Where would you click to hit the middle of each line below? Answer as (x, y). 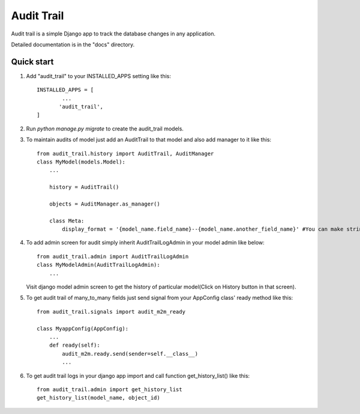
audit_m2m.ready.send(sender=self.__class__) (130, 354)
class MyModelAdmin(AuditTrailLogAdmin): (98, 265)
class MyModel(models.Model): (81, 162)
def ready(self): (74, 345)
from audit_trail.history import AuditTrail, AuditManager (125, 154)
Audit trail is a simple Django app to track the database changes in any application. (113, 34)
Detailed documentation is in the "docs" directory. (73, 44)
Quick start (32, 62)
